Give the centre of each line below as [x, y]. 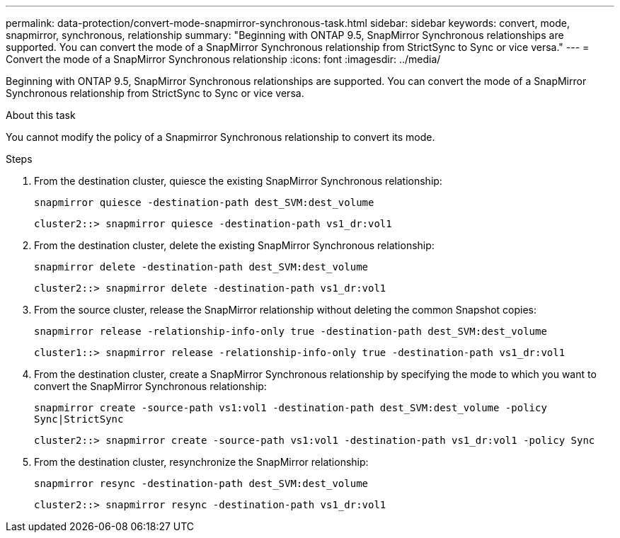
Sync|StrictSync [79, 419]
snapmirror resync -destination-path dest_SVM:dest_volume [201, 483]
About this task [41, 115]
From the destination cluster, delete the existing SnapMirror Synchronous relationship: [234, 245]
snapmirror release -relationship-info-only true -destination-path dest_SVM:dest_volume [291, 331]
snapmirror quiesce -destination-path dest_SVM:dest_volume [204, 202]
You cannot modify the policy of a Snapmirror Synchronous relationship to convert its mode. [220, 137]
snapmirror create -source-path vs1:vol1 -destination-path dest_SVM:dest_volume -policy [291, 408]
